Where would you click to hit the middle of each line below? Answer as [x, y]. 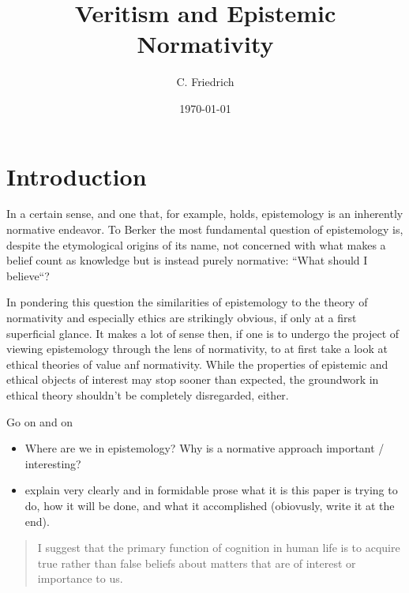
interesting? [53, 463]
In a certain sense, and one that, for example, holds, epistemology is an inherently [205, 214]
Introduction [77, 176]
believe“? [28, 275]
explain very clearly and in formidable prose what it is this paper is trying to [211, 490]
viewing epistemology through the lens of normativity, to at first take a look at [197, 349]
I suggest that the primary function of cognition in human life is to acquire [219, 548]
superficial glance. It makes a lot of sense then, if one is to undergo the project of [203, 333]
